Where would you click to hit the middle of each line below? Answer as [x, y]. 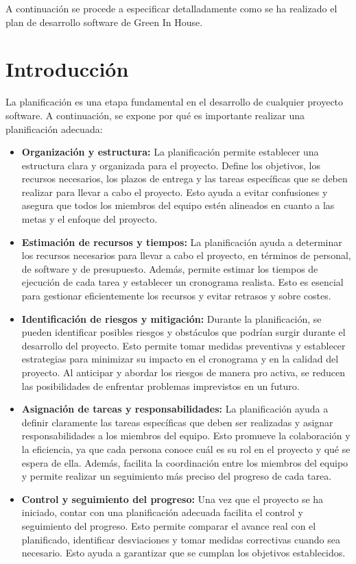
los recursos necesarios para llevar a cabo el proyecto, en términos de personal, [186, 255]
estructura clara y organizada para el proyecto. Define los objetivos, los [171, 165]
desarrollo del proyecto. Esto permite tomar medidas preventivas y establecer [183, 345]
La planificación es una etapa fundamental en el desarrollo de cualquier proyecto [175, 102]
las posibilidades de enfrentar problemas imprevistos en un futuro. [161, 385]
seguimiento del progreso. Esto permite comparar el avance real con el [169, 525]
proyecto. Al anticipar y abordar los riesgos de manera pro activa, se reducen [183, 372]
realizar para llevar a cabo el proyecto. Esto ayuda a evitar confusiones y [175, 192]
